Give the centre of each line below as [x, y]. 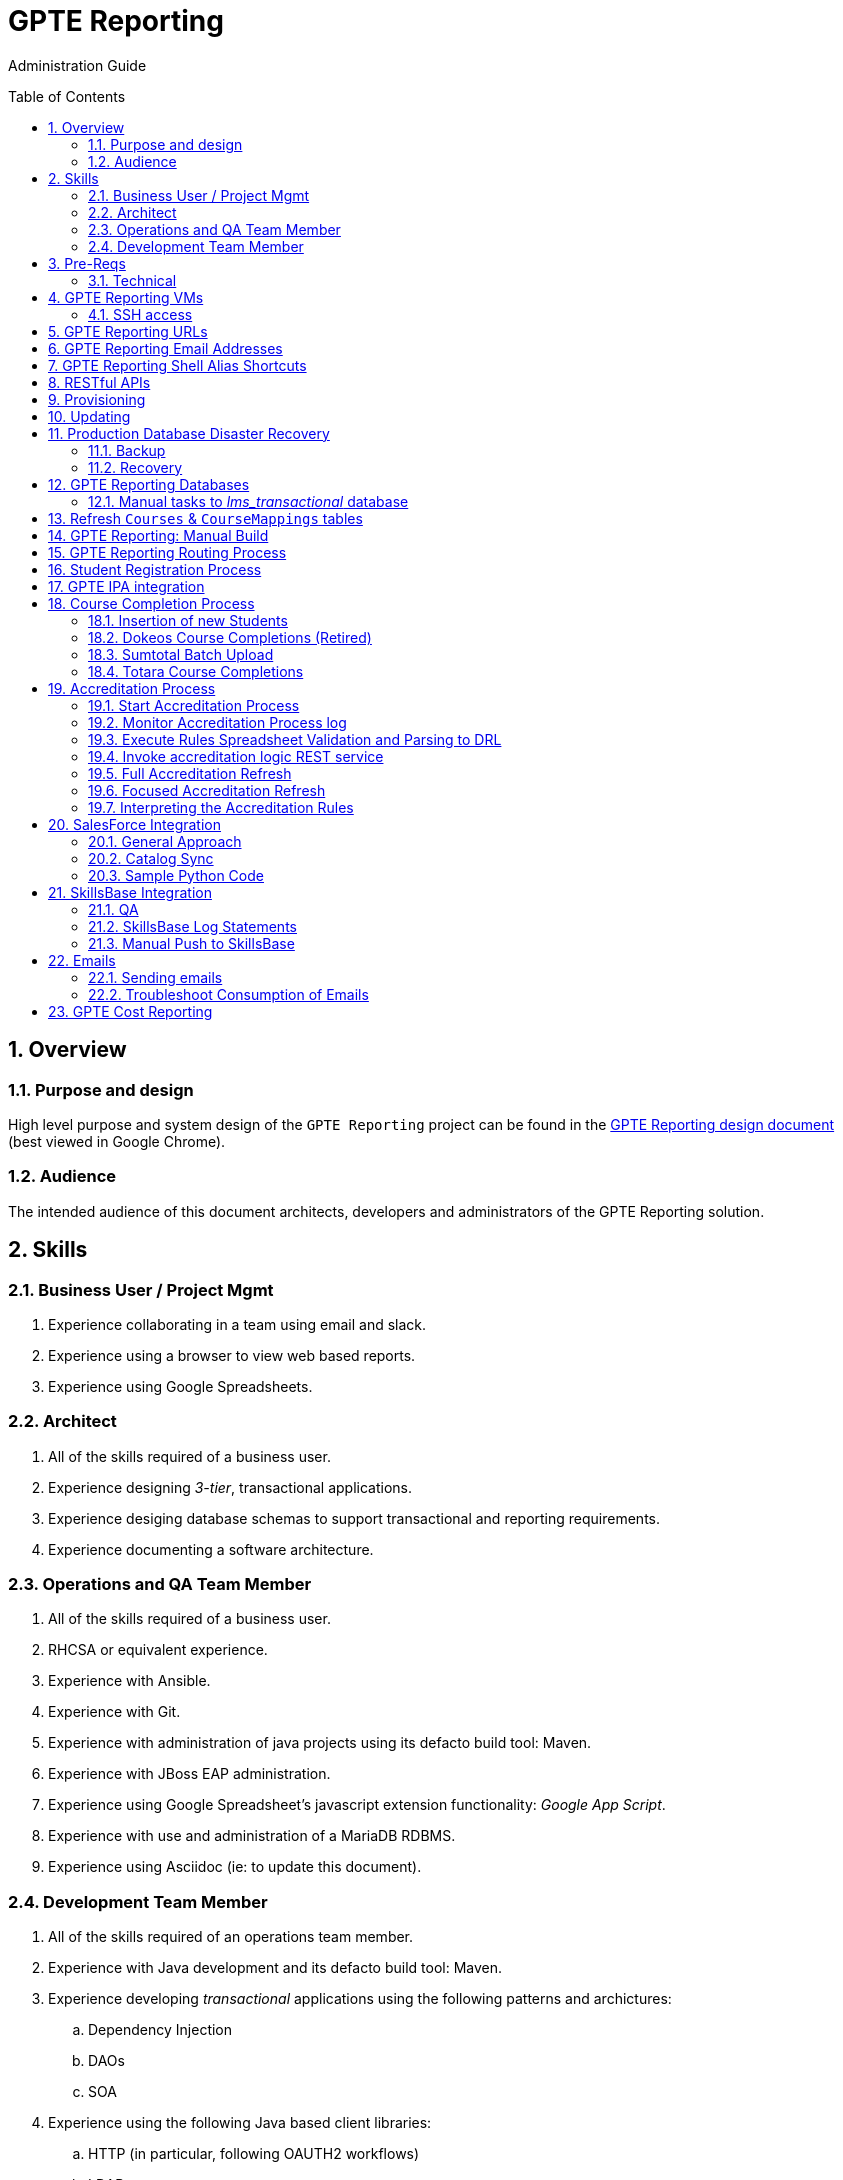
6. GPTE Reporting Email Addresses [165, 348]
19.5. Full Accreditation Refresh [190, 773]
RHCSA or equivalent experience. [158, 1650]
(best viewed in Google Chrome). [117, 1141]
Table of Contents [67, 96]
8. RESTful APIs [99, 382]
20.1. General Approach [165, 841]
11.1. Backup [127, 450]
